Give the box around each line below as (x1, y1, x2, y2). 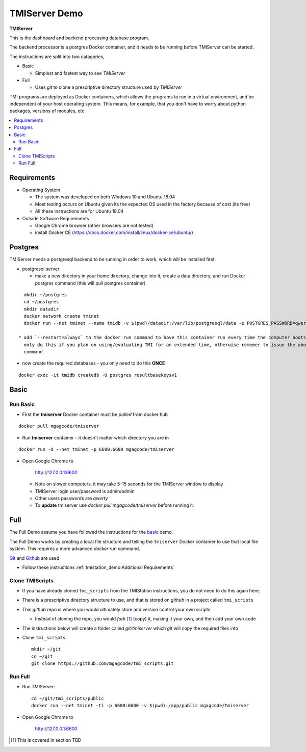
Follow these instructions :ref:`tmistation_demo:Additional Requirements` (22, 564, 175, 571)
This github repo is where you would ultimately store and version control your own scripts (22, 606, 211, 612)
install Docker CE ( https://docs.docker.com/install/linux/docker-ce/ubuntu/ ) (35, 229, 193, 236)
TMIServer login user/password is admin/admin (35, 488, 135, 494)
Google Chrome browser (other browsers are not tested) (35, 222, 154, 229)
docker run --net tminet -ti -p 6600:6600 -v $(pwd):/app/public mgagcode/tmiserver (31, 703, 249, 709)
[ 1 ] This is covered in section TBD (11, 737, 82, 743)
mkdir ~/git (31, 646, 61, 652)
